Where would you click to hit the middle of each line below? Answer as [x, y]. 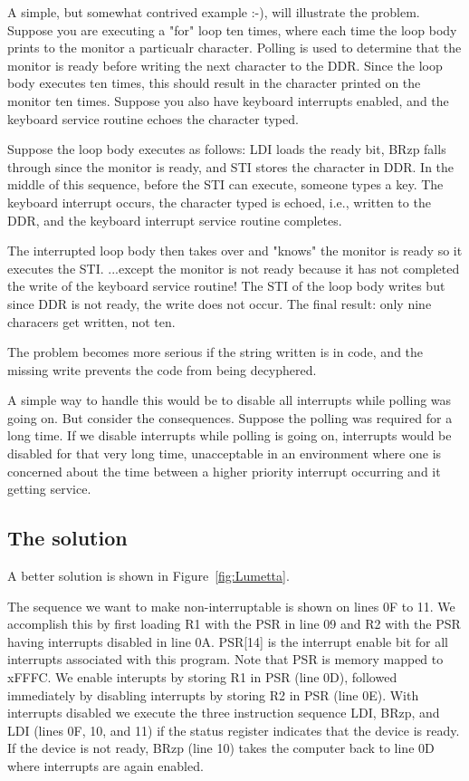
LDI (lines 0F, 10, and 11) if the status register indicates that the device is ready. [234, 730]
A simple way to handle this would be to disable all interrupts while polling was [230, 400]
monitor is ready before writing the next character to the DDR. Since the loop [225, 65]
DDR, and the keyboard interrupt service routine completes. [175, 220]
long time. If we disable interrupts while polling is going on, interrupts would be [230, 435]
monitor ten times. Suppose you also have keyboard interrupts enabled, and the [228, 100]
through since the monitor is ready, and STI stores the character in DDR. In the [231, 166]
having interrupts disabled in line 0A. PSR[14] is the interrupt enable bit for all [228, 641]
